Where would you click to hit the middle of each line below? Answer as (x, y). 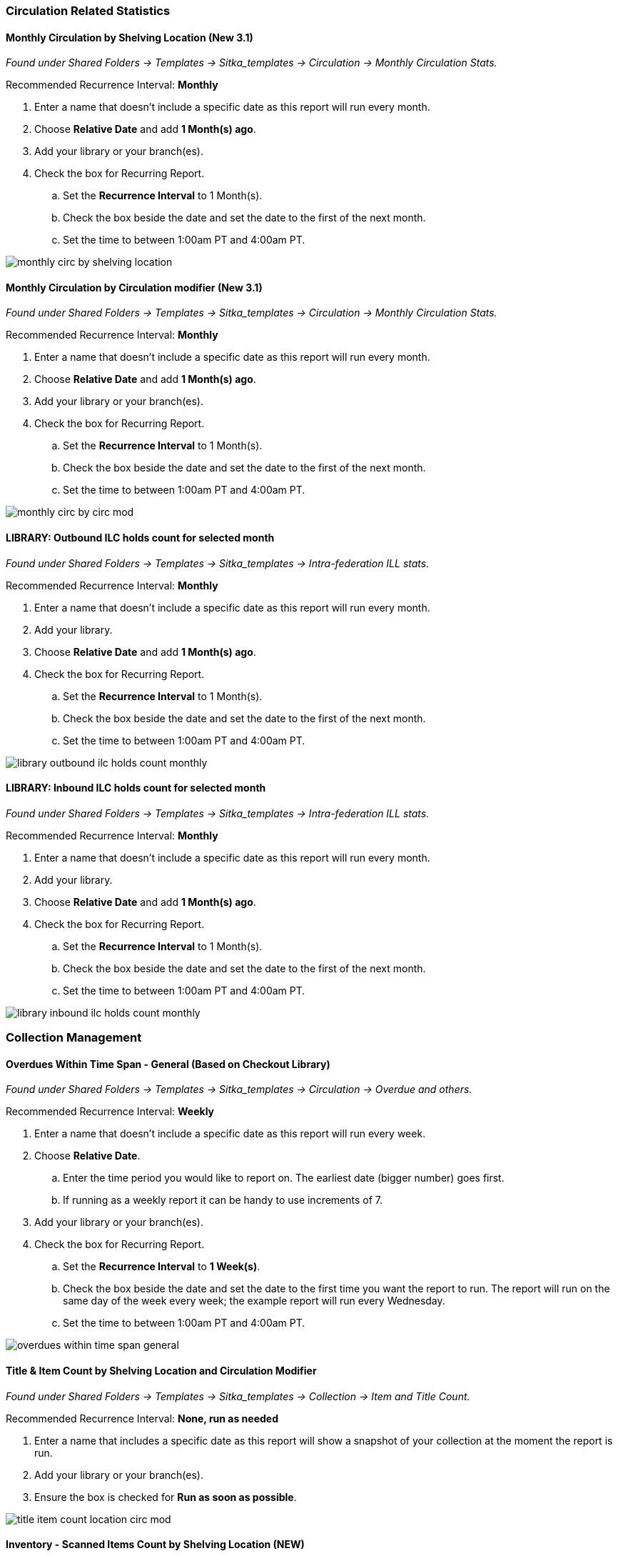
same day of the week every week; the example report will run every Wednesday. (254, 1301)
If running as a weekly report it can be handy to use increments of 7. (223, 1200)
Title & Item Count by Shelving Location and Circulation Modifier (161, 1371)
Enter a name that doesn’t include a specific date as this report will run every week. (230, 1134)
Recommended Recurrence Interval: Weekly (110, 1112)
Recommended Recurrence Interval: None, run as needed (142, 1418)
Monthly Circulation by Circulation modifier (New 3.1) (134, 287)
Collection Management (74, 1038)
